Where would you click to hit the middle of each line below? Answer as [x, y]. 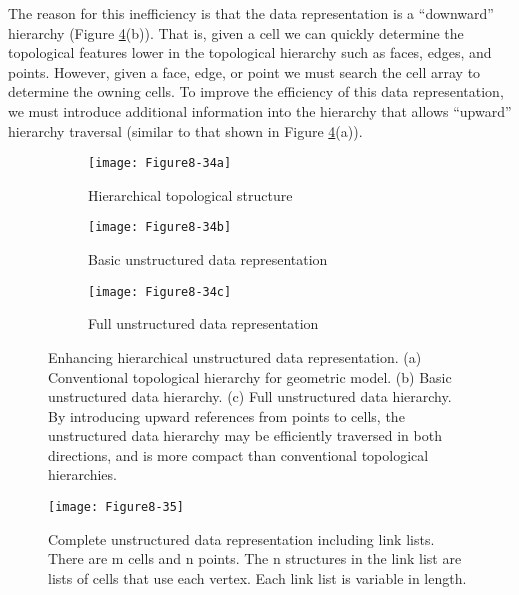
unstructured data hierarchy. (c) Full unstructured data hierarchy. [250, 396]
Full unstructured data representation [203, 323]
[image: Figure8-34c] [160, 291]
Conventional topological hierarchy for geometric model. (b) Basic [250, 376]
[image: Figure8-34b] [160, 227]
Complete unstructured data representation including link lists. [241, 538]
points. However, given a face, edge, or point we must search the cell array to [244, 71]
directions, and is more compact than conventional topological [238, 454]
